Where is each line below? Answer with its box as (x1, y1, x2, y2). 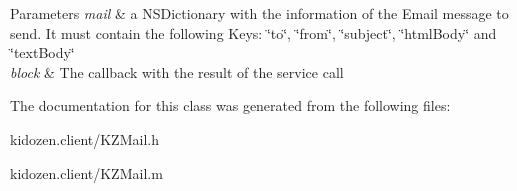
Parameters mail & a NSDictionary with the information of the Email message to (10, 3, 509, 23)
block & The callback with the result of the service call (10, 61, 344, 82)
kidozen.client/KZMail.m (10, 162, 163, 183)
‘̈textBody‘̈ (10, 42, 75, 63)
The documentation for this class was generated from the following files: (10, 95, 451, 116)
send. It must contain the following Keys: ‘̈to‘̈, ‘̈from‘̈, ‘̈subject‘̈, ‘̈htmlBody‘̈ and (10, 22, 497, 43)
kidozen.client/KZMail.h (10, 128, 159, 149)
